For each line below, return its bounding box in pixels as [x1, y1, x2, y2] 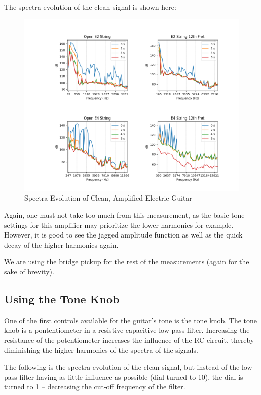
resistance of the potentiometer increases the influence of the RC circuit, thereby [4, 334, 254, 345]
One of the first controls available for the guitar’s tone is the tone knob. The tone [4, 314, 257, 325]
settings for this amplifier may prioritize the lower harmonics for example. [4, 219, 234, 230]
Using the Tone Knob [4, 291, 120, 306]
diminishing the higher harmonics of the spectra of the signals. [4, 344, 198, 355]
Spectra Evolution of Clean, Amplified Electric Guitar [24, 192, 192, 203]
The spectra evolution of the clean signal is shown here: [4, 2, 176, 12]
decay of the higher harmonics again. [4, 239, 119, 250]
